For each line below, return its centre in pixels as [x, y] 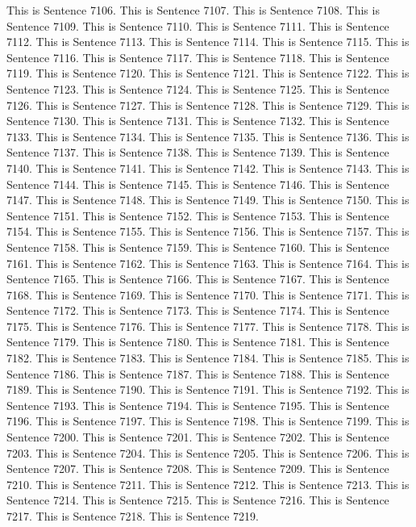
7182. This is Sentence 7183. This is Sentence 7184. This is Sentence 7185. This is [208, 358]
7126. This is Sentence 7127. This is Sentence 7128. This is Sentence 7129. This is [208, 105]
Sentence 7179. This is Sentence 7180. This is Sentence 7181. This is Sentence [198, 342]
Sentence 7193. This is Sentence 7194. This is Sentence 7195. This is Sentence [198, 405]
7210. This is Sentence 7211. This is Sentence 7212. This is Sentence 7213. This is [208, 484]
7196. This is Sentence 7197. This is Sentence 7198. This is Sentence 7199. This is [208, 421]
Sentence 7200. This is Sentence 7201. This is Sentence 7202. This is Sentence [198, 437]
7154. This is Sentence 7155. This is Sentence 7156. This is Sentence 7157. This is [208, 231]
